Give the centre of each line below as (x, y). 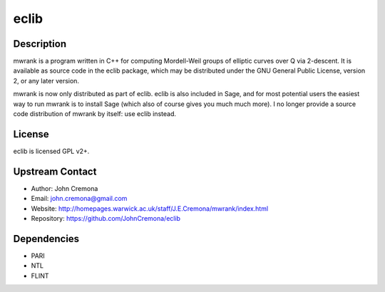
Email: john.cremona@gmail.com (79, 199)
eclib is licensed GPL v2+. (51, 151)
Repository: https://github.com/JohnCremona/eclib (106, 218)
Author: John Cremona (65, 188)
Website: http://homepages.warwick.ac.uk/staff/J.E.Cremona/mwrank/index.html (150, 208)
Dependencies (46, 239)
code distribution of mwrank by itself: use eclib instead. (94, 114)
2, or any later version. (46, 80)
